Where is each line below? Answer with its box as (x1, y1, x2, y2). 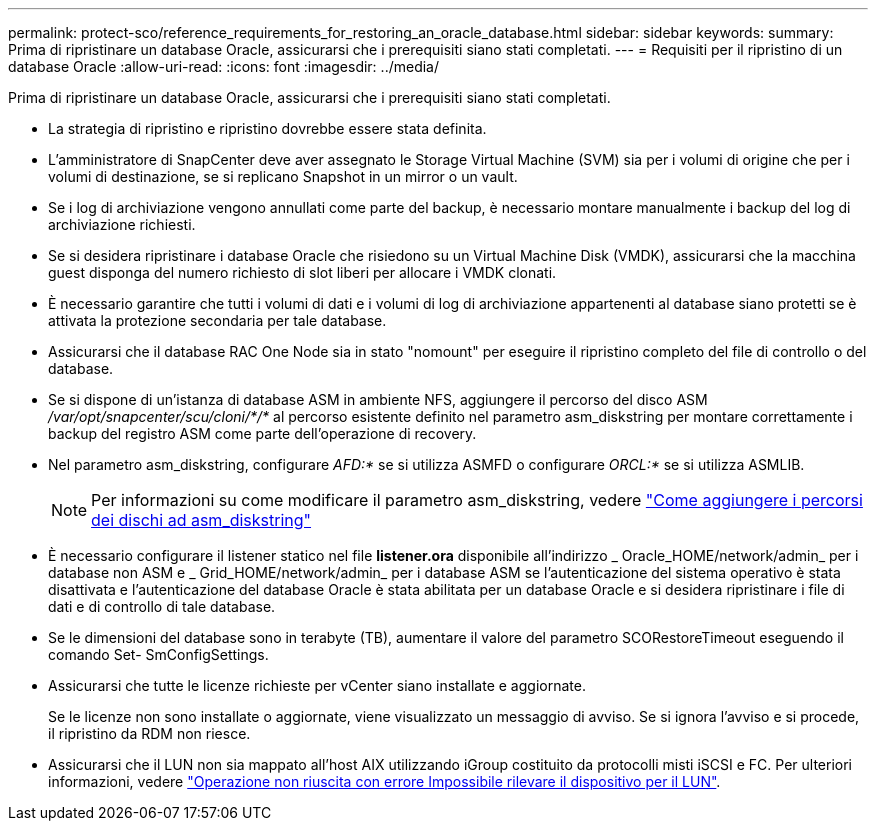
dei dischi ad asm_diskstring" (91, 510, 312, 530)
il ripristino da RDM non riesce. (48, 725, 251, 742)
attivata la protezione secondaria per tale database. (48, 312, 387, 329)
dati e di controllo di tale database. (48, 598, 276, 615)
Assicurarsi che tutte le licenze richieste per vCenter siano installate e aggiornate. (48, 677, 586, 694)
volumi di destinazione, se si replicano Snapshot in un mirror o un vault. (48, 168, 518, 185)
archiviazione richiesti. (48, 216, 196, 233)
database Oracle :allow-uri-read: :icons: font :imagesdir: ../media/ (8, 58, 439, 75)
